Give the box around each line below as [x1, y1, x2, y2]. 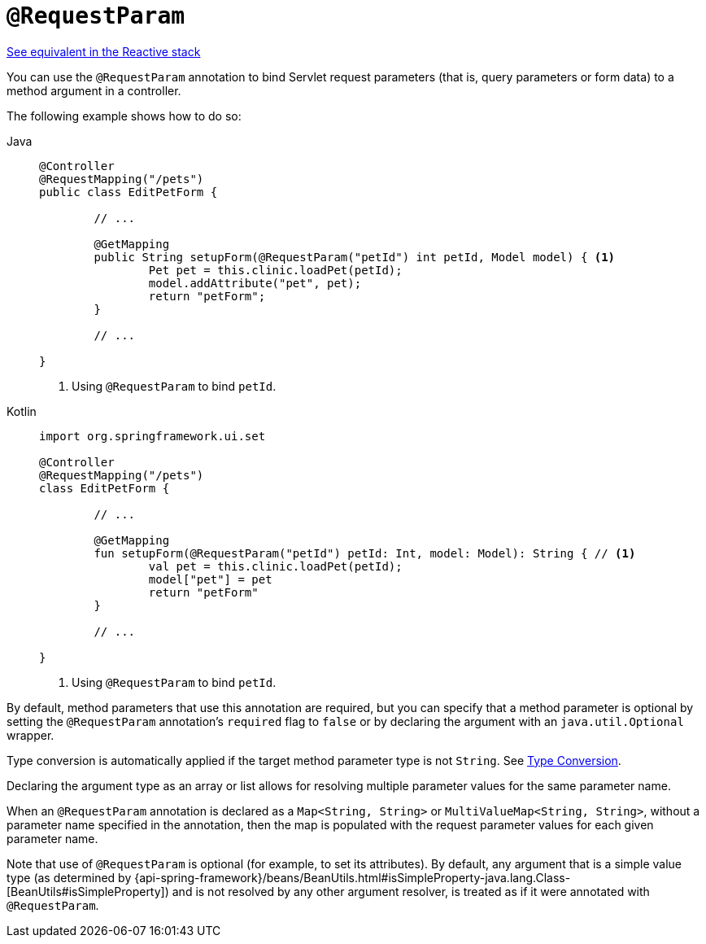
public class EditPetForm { [39, 185, 218, 199]
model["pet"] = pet [148, 572, 272, 586]
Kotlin [7, 404, 37, 418]
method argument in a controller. [7, 83, 181, 98]
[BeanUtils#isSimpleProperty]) [7, 884, 169, 898]
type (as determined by [7, 870, 132, 885]
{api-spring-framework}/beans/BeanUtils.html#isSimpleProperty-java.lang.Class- [134, 870, 571, 885]
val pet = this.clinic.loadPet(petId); [148, 559, 403, 573]
